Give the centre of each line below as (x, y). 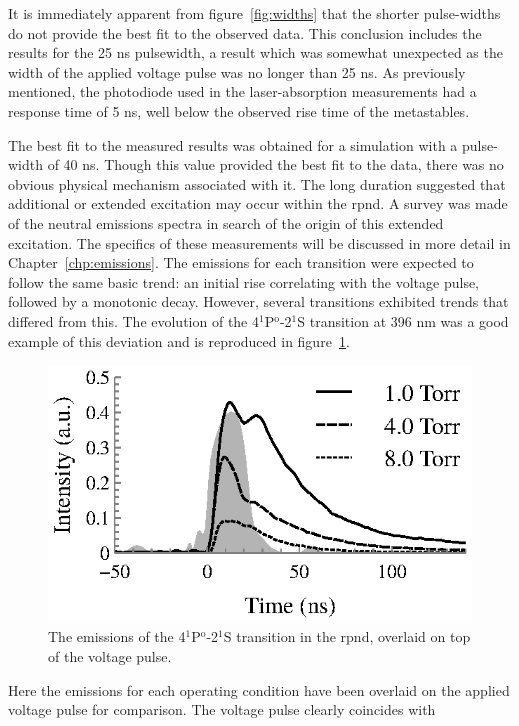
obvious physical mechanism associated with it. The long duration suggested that (257, 183)
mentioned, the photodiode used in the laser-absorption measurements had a (242, 91)
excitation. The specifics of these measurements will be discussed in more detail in (259, 242)
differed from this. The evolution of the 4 (133, 320)
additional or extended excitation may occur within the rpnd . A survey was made (258, 203)
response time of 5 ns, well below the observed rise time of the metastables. (239, 110)
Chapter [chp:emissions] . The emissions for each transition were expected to (241, 262)
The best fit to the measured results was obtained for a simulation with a (233, 144)
